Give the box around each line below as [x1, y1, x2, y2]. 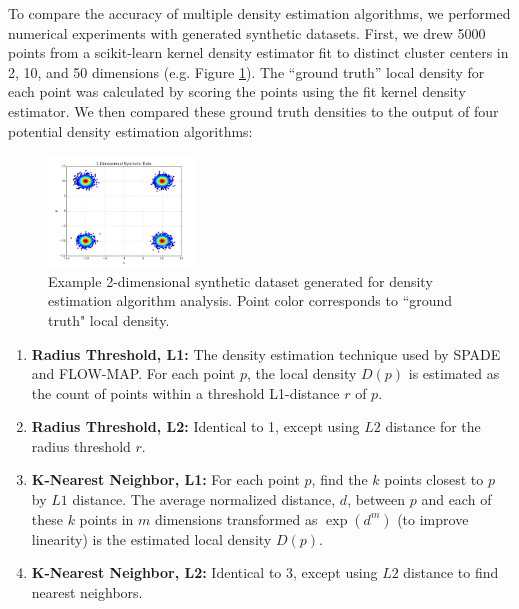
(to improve [397, 508, 469, 529]
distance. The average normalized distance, [72, 489, 336, 510]
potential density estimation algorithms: [8, 120, 253, 141]
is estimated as [408, 363, 500, 384]
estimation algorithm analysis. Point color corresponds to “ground [48, 290, 453, 311]
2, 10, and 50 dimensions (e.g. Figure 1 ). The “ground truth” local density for [8, 61, 485, 82]
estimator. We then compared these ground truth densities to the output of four [8, 100, 499, 121]
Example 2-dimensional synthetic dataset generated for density [48, 270, 433, 291]
